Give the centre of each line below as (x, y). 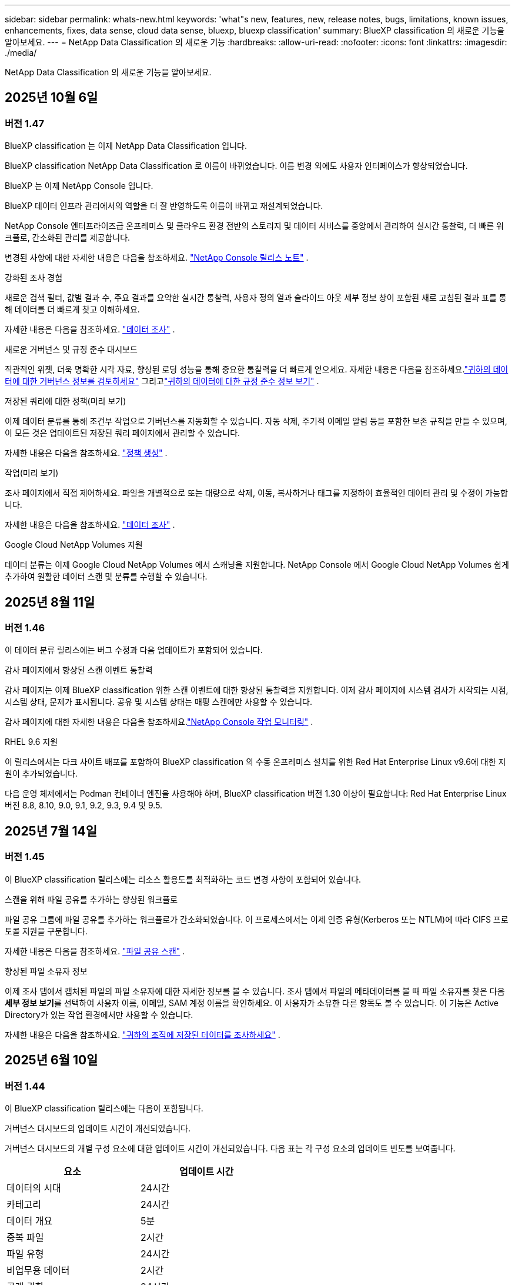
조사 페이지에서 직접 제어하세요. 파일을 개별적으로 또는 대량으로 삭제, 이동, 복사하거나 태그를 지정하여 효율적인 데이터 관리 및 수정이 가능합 (256, 493)
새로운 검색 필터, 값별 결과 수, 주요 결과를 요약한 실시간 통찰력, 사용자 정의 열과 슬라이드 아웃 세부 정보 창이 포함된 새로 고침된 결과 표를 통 (256, 298)
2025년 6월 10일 (51, 1060)
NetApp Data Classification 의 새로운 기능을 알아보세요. (108, 72)
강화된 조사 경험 (34, 278)
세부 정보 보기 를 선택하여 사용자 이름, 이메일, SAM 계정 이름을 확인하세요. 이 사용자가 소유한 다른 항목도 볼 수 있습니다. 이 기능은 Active (252, 1003)
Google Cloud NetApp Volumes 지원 (74, 545)
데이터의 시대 (34, 1188)
